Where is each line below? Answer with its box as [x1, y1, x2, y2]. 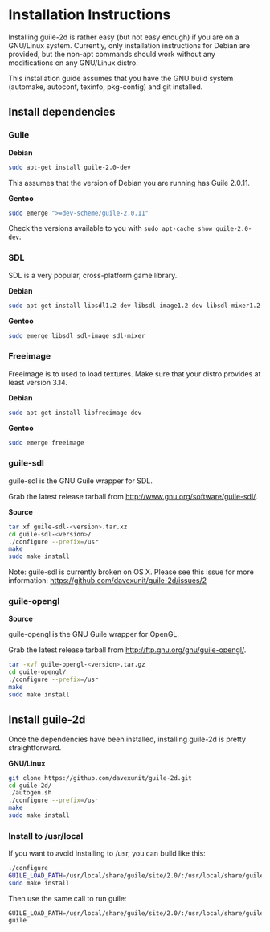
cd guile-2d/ [8, 782, 52, 790]
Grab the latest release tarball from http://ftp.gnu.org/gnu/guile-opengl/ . [8, 645, 247, 655]
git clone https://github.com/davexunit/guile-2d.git [8, 774, 193, 782]
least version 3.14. [8, 377, 68, 387]
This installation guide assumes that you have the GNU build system [8, 73, 234, 83]
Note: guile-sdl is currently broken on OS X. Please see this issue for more [8, 567, 255, 577]
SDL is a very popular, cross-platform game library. [8, 270, 178, 280]
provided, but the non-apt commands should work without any [8, 49, 215, 59]
